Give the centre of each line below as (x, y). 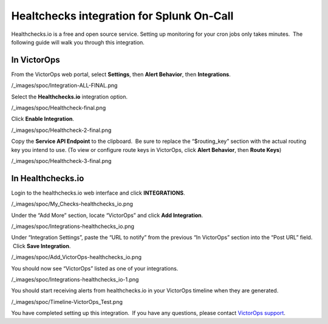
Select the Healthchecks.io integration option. (69, 97)
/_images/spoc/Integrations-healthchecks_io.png (73, 226)
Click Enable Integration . (43, 119)
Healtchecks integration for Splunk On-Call (122, 16)
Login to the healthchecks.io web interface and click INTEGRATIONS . (98, 193)
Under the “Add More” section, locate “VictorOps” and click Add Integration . (107, 215)
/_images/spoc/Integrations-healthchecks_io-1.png (75, 279)
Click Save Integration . (42, 246)
